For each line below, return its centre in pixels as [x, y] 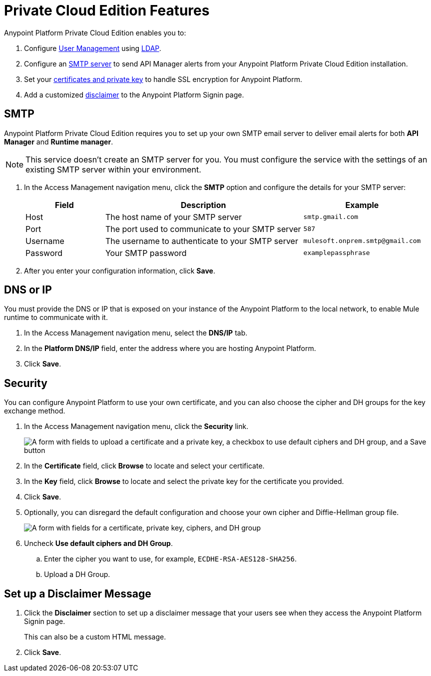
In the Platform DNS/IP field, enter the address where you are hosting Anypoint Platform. [170, 348]
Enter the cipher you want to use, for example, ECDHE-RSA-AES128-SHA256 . [170, 559]
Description [204, 205]
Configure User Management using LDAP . [93, 48]
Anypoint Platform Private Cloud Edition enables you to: [95, 32]
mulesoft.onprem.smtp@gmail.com [362, 241]
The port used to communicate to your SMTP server [203, 229]
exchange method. [35, 411]
